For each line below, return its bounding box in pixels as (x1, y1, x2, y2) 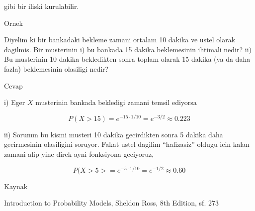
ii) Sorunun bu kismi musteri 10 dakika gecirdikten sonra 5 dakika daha (4, 129, 223, 139)
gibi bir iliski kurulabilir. (4, 1, 79, 11)
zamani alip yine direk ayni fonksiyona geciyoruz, (4, 149, 154, 159)
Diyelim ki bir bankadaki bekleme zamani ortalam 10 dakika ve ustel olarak (4, 34, 236, 45)
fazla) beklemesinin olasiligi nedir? (4, 63, 109, 74)
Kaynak (4, 181, 28, 191)
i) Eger (4, 97, 25, 107)
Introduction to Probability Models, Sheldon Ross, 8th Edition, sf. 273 (4, 198, 219, 208)
